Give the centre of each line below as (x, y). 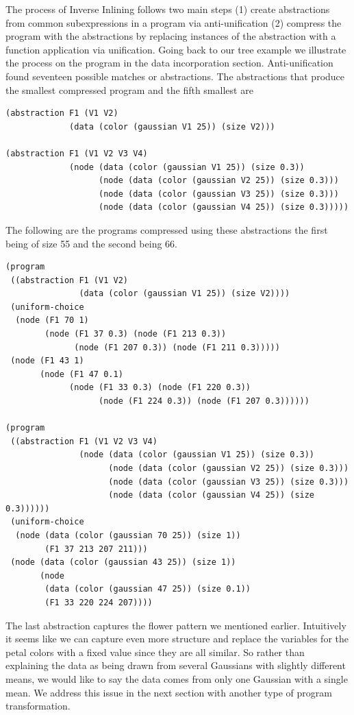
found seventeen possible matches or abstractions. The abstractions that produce (175, 76)
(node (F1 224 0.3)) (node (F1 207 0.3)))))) (204, 401)
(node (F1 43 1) (47, 361)
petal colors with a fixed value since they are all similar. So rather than (155, 652)
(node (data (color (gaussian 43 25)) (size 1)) (123, 562)
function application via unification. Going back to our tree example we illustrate (176, 49)
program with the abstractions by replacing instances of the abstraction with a (171, 36)
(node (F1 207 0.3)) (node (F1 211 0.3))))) (177, 347)
